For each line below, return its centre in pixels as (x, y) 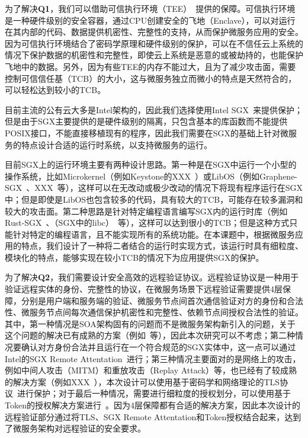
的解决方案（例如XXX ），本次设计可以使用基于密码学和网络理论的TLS (142, 381)
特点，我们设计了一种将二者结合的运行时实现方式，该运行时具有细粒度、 (162, 246)
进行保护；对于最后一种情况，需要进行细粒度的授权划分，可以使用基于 (154, 393)
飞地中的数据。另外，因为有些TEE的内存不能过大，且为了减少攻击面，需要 (150, 66)
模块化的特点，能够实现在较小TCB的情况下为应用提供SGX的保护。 (134, 257)
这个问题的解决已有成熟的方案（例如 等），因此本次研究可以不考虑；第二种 (150, 335)
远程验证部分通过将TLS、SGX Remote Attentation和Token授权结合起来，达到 (153, 416)
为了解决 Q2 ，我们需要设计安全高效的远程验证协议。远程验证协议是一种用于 (152, 277)
